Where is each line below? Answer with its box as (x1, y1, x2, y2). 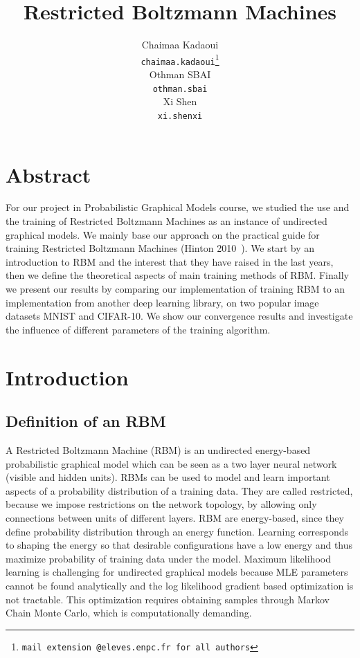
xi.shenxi (157, 111, 203, 121)
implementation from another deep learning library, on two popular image (6, 295, 319, 309)
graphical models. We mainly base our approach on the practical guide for (6, 227, 320, 241)
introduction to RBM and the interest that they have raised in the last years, (6, 254, 334, 268)
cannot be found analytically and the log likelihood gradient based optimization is (6, 578, 354, 592)
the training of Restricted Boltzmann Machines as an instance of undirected (6, 214, 327, 228)
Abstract (6, 160, 91, 188)
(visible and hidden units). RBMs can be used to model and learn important (6, 470, 330, 484)
